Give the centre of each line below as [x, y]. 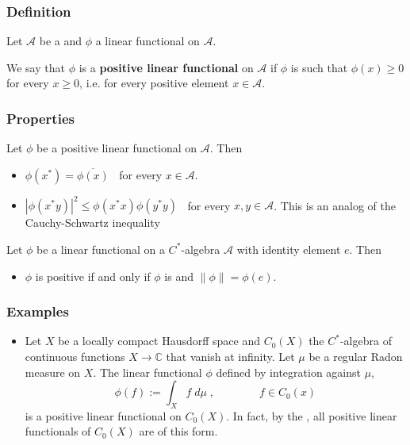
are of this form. [178, 431]
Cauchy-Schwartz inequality [92, 222]
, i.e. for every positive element [154, 83]
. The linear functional [148, 372]
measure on [53, 372]
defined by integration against [288, 372]
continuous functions [75, 356]
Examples [38, 311]
